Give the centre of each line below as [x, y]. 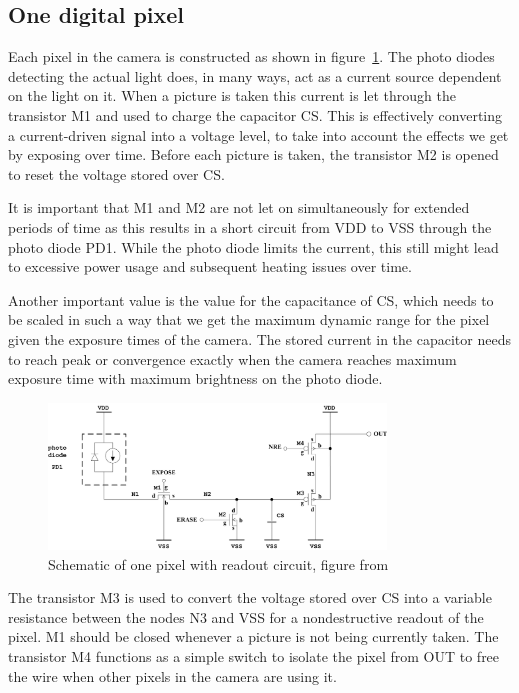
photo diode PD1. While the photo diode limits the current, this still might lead [253, 246]
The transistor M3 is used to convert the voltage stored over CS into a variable [250, 597]
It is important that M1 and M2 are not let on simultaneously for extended [239, 207]
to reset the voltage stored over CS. [116, 173]
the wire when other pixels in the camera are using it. [172, 675]
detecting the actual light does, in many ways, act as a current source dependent [255, 75]
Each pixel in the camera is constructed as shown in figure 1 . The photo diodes [251, 56]
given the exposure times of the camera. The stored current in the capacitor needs [259, 338]
